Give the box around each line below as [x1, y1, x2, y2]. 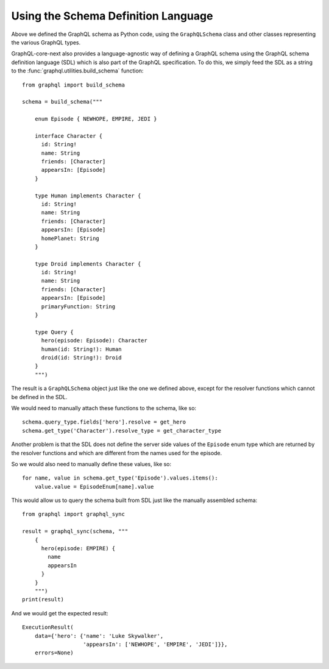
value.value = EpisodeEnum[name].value [34, 483, 154, 490]
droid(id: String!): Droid [41, 354, 122, 361]
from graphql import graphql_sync [22, 511, 125, 518]
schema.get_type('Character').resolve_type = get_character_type [22, 427, 222, 434]
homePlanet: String [41, 235, 100, 242]
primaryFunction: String [41, 303, 116, 310]
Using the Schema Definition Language [11, 9, 213, 23]
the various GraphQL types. [11, 38, 81, 46]
